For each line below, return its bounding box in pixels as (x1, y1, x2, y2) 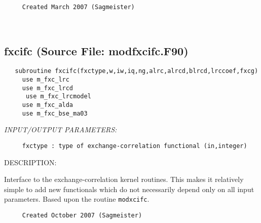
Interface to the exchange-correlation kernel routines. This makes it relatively (4, 174, 244, 184)
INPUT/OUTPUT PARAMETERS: (4, 124, 117, 135)
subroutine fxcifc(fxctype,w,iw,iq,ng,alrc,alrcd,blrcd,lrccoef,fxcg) (15, 67, 258, 75)
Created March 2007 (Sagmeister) (22, 4, 135, 11)
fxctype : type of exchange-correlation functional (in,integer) (22, 142, 247, 150)
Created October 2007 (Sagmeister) (22, 212, 142, 219)
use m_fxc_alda (22, 101, 73, 109)
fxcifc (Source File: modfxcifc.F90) (4, 43, 189, 58)
